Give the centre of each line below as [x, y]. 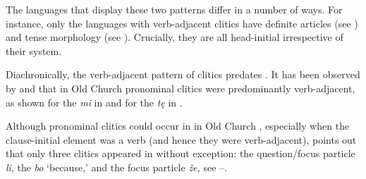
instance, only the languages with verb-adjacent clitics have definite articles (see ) [182, 23]
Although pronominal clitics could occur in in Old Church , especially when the [178, 126]
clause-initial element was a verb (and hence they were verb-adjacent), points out [181, 139]
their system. [34, 50]
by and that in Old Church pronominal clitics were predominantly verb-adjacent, [181, 88]
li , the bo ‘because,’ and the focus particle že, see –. [117, 167]
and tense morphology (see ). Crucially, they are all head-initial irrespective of [175, 37]
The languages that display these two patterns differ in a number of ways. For [174, 9]
